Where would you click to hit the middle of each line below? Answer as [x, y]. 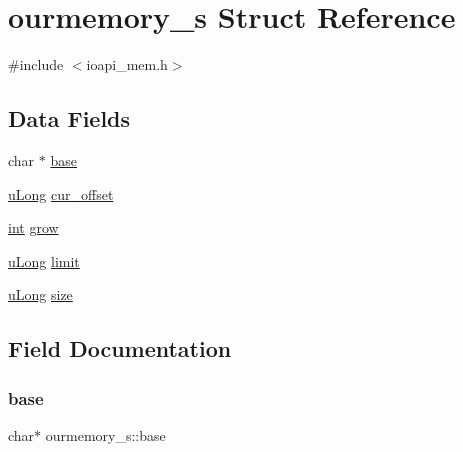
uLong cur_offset [61, 193]
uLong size [40, 294]
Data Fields [69, 118]
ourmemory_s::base [105, 434]
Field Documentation [120, 348]
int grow [33, 227]
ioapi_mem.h [127, 64]
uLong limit [44, 260]
